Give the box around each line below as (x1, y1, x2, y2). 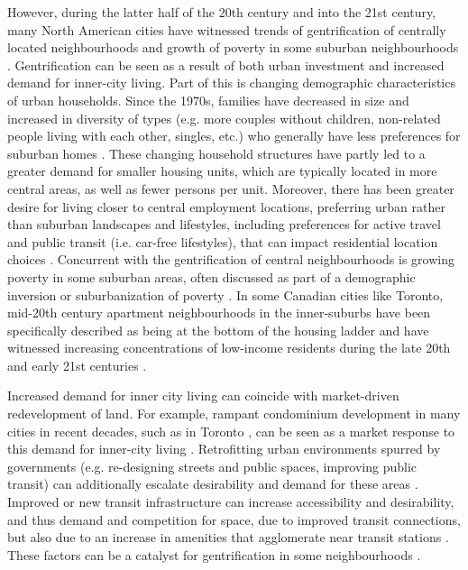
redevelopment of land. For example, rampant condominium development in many (7, 404, 461, 423)
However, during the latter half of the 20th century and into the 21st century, (7, 3, 436, 21)
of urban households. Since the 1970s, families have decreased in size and (7, 90, 409, 109)
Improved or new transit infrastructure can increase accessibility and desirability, (7, 492, 454, 511)
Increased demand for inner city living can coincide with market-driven (7, 386, 399, 405)
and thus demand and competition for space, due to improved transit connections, (7, 510, 461, 529)
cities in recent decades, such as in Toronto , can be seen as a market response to (7, 421, 455, 440)
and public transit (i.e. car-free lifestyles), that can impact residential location (7, 232, 438, 251)
